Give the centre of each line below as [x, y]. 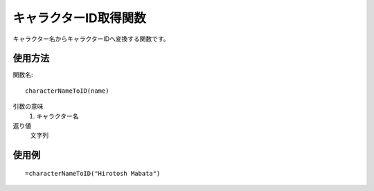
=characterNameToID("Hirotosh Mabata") [93, 173]
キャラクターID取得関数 [79, 18]
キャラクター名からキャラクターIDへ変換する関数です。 [91, 39]
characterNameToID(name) [67, 91]
